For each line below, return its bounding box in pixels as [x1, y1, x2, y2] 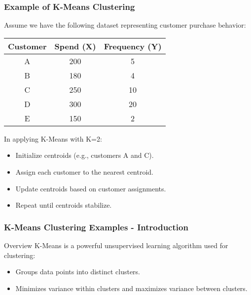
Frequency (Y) [104, 40, 162, 52]
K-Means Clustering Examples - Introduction [4, 221, 188, 233]
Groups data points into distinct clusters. [15, 266, 140, 277]
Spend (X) [54, 40, 96, 52]
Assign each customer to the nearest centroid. [15, 167, 154, 177]
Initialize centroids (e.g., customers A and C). [15, 150, 154, 160]
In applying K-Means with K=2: [4, 133, 102, 144]
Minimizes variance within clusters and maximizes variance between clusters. [15, 283, 248, 293]
